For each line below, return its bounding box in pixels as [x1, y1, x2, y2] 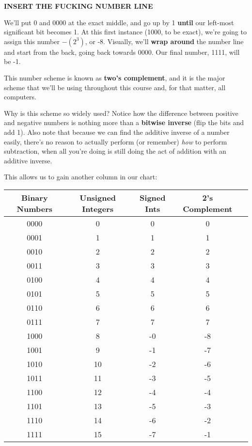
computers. [4, 92, 37, 102]
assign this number [4, 36, 60, 46]
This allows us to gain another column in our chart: [4, 172, 157, 182]
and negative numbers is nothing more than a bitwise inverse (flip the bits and [4, 117, 244, 127]
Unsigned [79, 191, 116, 203]
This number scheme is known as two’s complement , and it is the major [4, 72, 225, 82]
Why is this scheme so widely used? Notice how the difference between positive [4, 108, 238, 118]
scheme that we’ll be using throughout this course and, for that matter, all [4, 82, 226, 92]
